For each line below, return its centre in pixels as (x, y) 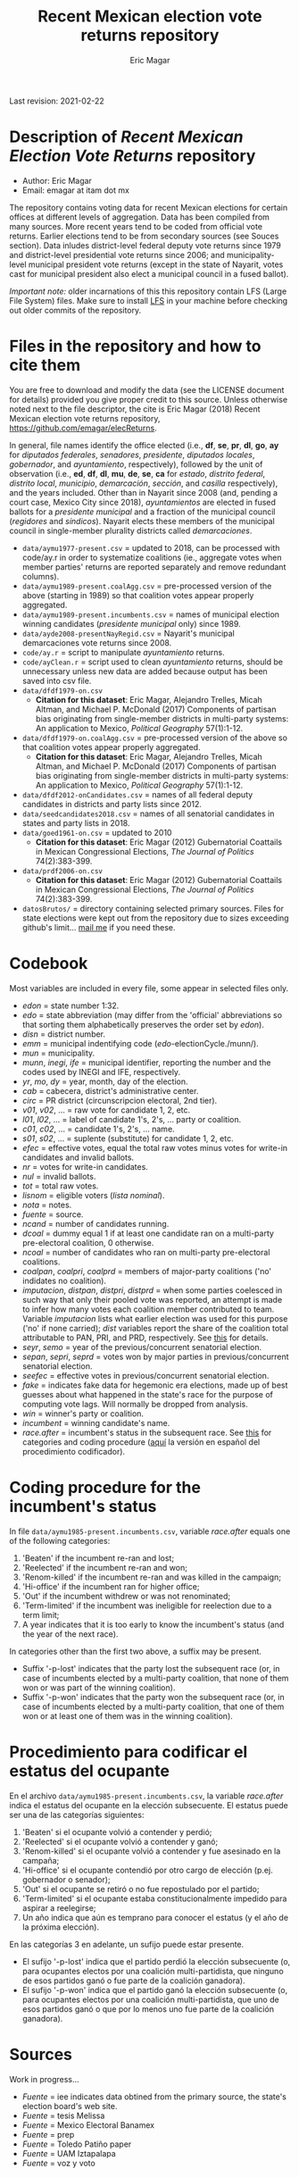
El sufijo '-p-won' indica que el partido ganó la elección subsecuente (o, (155, 1989)
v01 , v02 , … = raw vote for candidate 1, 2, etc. (106, 1110)
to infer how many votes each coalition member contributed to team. (148, 1309)
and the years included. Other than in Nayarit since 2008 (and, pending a (144, 492)
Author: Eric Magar (57, 180)
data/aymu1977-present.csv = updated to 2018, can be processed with (151, 547)
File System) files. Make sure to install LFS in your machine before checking (149, 300)
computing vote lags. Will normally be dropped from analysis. (135, 1404)
